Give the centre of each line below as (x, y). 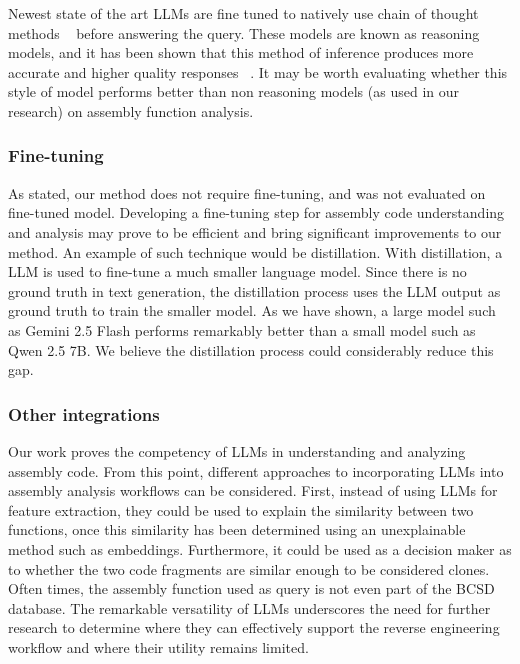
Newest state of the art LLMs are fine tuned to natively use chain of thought (243, 13)
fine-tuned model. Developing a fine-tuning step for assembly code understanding (256, 212)
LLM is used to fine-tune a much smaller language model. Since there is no (237, 271)
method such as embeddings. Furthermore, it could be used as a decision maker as (260, 548)
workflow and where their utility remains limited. (158, 646)
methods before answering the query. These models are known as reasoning (244, 32)
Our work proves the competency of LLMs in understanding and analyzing (237, 450)
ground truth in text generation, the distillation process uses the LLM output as (254, 290)
